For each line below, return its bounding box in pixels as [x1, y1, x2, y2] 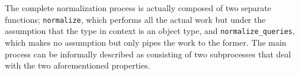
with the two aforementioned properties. [5, 59, 150, 71]
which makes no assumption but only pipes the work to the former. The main [5, 36, 287, 48]
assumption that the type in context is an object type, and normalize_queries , [5, 25, 295, 37]
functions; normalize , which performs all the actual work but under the [5, 13, 266, 25]
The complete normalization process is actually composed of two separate [5, 2, 272, 13]
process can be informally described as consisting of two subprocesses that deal [5, 47, 291, 60]
